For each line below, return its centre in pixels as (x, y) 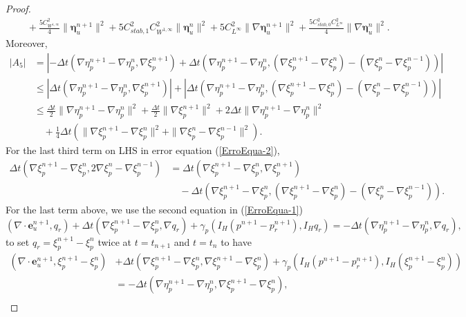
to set (18, 241)
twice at (115, 241)
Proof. (18, 8)
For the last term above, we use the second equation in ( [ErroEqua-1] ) (154, 209)
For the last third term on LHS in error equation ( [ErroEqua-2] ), (143, 150)
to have (236, 241)
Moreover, (27, 43)
